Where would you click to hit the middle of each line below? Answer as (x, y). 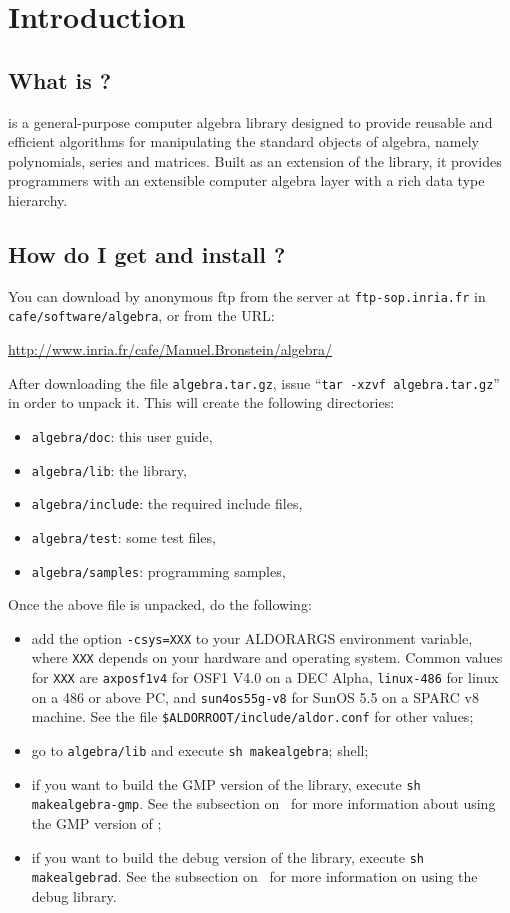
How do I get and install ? (147, 253)
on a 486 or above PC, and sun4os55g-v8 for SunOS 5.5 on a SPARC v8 (255, 696)
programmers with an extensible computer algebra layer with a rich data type (246, 180)
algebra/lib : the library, (109, 469)
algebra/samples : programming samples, (158, 570)
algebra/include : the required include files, (167, 503)
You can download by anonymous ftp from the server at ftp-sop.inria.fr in (247, 295)
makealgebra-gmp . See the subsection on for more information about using (263, 803)
